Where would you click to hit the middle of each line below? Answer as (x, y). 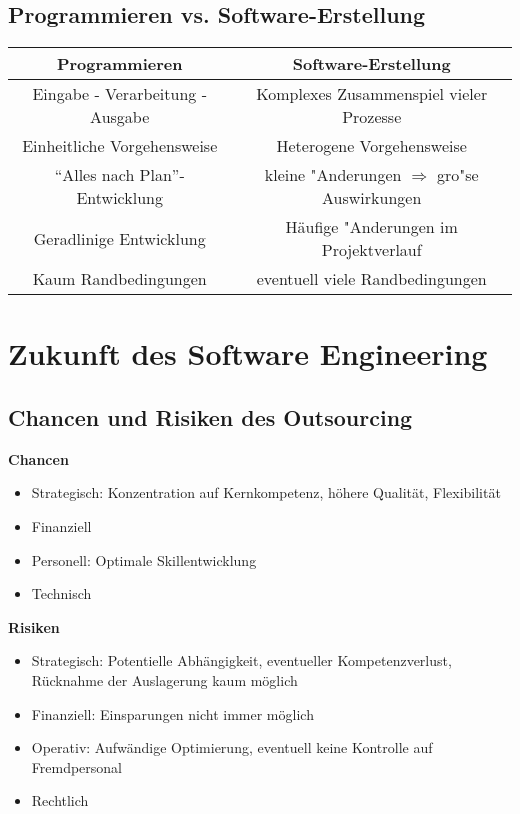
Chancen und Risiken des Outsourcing (210, 416)
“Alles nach (94, 175)
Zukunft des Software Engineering (248, 353)
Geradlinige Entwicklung (119, 238)
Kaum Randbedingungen (119, 279)
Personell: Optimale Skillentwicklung (144, 559)
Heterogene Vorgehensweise (371, 146)
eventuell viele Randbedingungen (371, 279)
